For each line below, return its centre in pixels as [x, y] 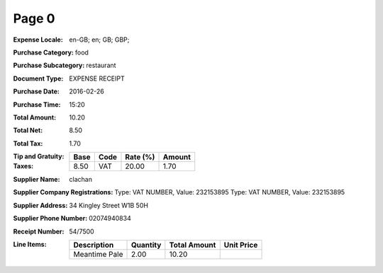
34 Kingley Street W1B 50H [109, 205]
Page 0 [34, 18]
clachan [81, 180]
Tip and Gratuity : [39, 156]
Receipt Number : [39, 231]
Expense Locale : [38, 40]
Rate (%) [140, 157]
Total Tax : [28, 143]
